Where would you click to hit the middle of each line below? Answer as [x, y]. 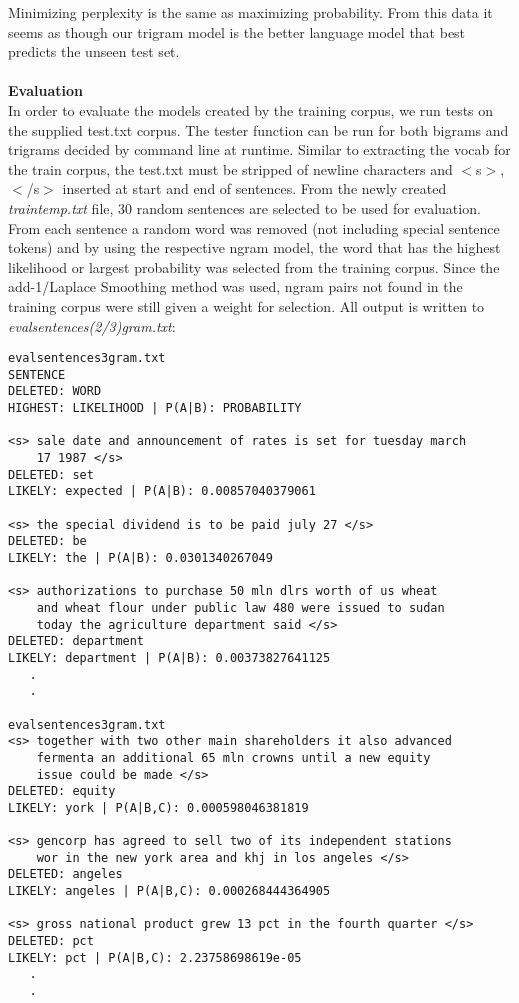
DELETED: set [51, 474]
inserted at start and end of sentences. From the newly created [254, 188]
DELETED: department [76, 641]
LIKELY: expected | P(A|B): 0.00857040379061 [162, 491]
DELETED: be [47, 541]
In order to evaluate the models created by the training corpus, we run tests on [251, 109]
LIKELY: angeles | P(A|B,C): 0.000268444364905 [169, 891]
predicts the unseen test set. [94, 51]
